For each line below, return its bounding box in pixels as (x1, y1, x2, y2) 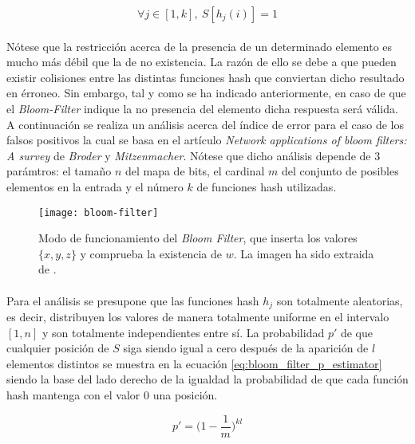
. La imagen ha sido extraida (233, 245, 374, 261)
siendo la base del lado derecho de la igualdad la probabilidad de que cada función (6, 371, 409, 387)
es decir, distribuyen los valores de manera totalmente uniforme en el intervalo (6, 308, 389, 325)
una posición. (152, 386, 218, 403)
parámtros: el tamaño (6, 163, 112, 179)
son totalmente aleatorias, (276, 292, 403, 308)
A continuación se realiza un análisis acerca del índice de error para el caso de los (6, 116, 404, 132)
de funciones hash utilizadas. (196, 178, 337, 194)
